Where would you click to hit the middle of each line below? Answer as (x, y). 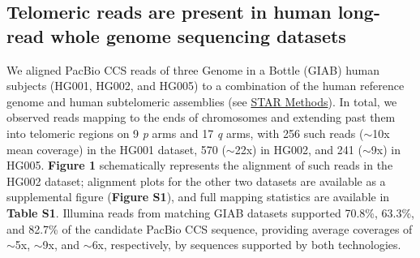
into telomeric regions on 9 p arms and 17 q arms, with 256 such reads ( (185, 133)
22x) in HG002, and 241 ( (298, 149)
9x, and (61, 245)
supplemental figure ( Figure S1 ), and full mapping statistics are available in (198, 197)
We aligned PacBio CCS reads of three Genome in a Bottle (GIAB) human (193, 69)
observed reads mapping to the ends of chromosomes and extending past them (201, 117)
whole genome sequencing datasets (198, 35)
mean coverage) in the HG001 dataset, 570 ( (116, 149)
